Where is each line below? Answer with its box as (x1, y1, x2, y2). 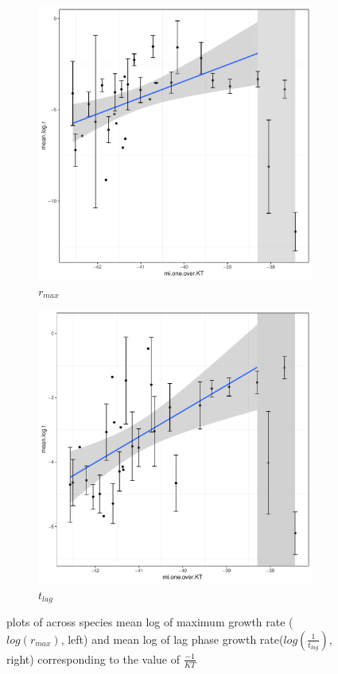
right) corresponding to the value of (6, 650, 180, 667)
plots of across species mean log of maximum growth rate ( (6, 614, 293, 630)
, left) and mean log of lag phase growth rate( (60, 630, 284, 647)
